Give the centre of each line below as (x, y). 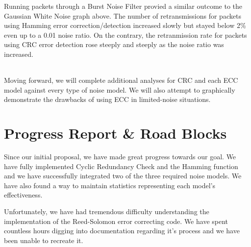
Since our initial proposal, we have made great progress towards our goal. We (120, 157)
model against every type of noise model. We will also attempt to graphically (120, 89)
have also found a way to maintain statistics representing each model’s (110, 185)
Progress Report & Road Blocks (115, 133)
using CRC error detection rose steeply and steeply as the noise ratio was (114, 44)
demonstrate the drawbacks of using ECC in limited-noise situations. (107, 99)
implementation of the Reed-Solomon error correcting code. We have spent (116, 221)
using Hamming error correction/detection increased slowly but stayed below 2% (125, 25)
